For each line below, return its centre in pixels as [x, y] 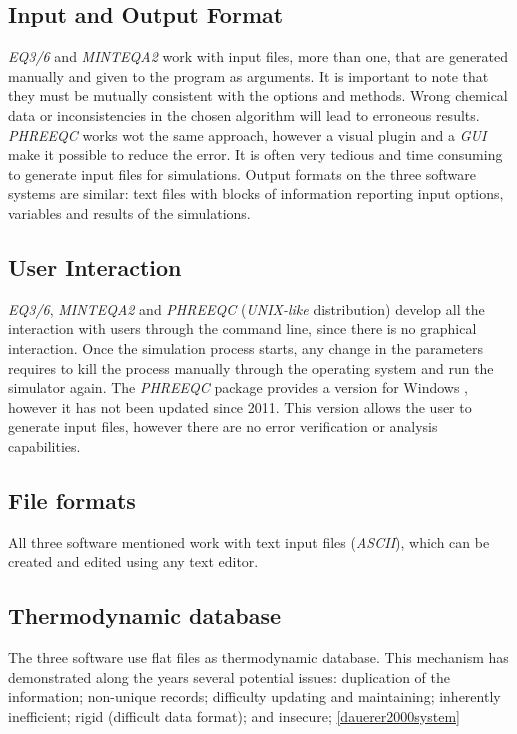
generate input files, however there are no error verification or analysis [223, 426]
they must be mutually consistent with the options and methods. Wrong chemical [258, 95]
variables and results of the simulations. [129, 212]
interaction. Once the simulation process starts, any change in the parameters [246, 347]
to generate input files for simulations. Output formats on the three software [242, 173]
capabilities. [44, 445]
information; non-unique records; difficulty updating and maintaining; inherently [254, 696]
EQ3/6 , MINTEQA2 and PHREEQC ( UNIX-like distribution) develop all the [246, 308]
